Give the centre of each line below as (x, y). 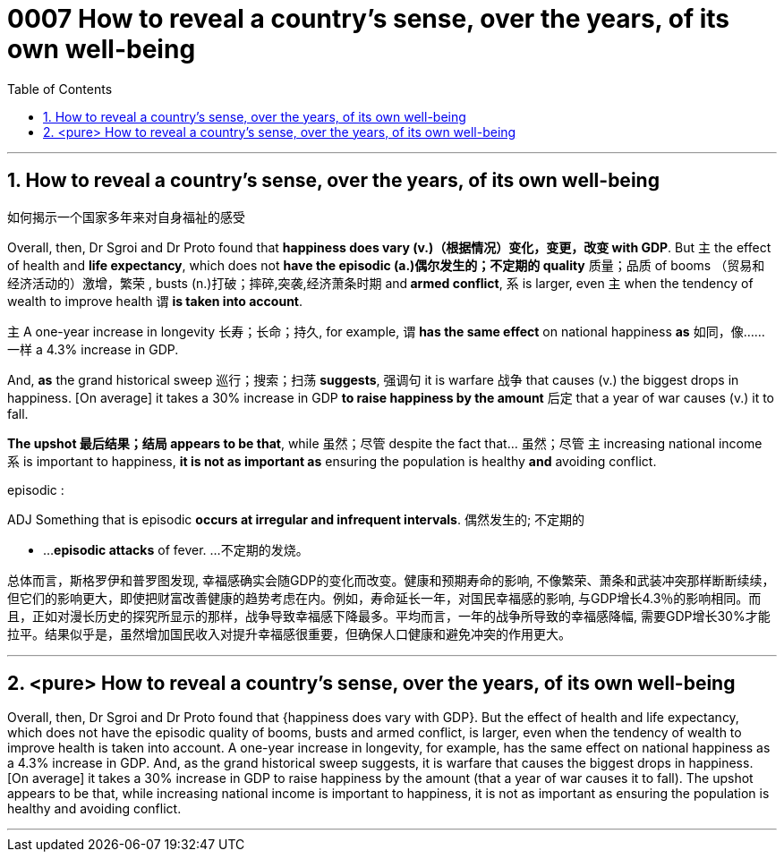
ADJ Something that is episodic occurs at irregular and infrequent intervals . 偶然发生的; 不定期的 (296, 519)
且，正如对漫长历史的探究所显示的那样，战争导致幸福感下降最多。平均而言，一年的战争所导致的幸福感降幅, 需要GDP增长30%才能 (389, 616)
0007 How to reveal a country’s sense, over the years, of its (368, 19)
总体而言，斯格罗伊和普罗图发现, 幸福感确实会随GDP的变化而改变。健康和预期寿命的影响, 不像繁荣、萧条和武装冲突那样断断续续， (391, 580)
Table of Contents (60, 89)
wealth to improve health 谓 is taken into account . (155, 301)
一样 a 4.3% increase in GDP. (93, 349)
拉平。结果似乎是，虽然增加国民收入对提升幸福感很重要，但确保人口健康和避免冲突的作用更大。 (289, 634)
